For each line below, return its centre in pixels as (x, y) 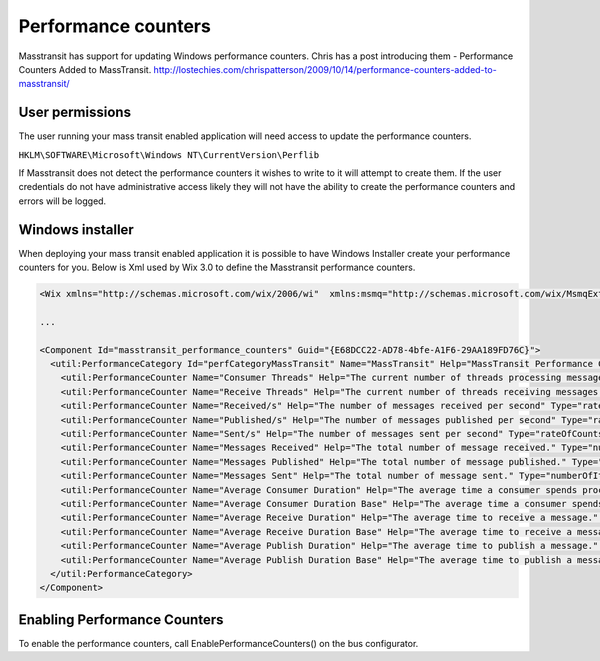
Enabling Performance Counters (121, 619)
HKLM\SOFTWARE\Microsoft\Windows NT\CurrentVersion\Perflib (169, 154)
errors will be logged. (62, 201)
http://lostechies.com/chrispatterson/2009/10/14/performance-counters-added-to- (325, 69)
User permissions (75, 112)
